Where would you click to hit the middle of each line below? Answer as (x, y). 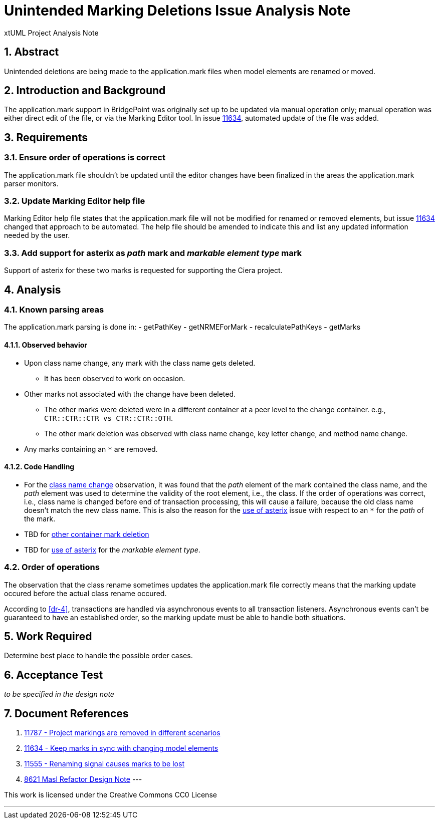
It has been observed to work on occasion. (115, 378)
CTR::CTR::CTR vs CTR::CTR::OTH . (108, 418)
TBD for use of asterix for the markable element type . (112, 550)
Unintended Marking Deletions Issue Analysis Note (177, 11)
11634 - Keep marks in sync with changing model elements (121, 748)
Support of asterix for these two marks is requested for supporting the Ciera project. (143, 270)
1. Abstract (32, 52)
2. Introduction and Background (85, 91)
